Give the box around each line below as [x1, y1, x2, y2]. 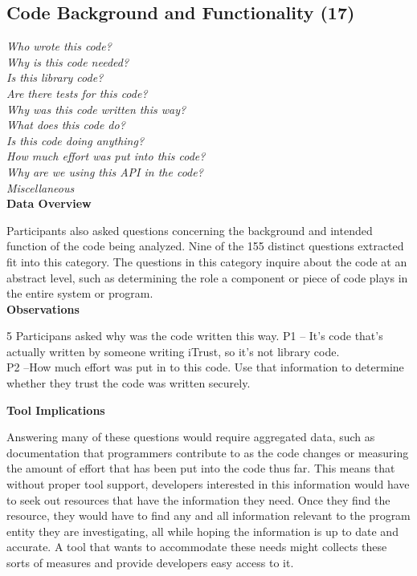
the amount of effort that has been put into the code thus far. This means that [6, 460, 395, 477]
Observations [6, 300, 80, 317]
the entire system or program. [6, 285, 153, 302]
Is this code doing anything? [6, 132, 145, 148]
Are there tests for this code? [6, 84, 148, 101]
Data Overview [6, 195, 92, 212]
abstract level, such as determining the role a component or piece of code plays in [6, 269, 408, 286]
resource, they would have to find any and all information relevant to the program [6, 507, 411, 524]
